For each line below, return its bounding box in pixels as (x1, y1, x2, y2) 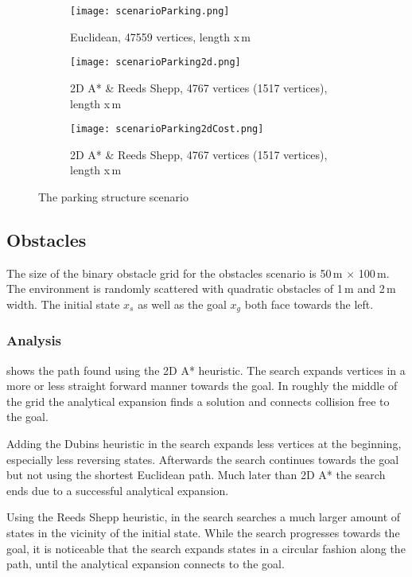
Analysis (6, 330, 62, 350)
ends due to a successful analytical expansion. (6, 481, 229, 498)
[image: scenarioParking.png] (70, 6, 230, 17)
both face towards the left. (244, 295, 374, 312)
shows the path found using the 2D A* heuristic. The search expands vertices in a (6, 361, 406, 378)
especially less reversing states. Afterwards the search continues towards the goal (6, 450, 399, 467)
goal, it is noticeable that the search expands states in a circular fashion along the (6, 540, 406, 556)
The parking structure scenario (38, 188, 189, 205)
